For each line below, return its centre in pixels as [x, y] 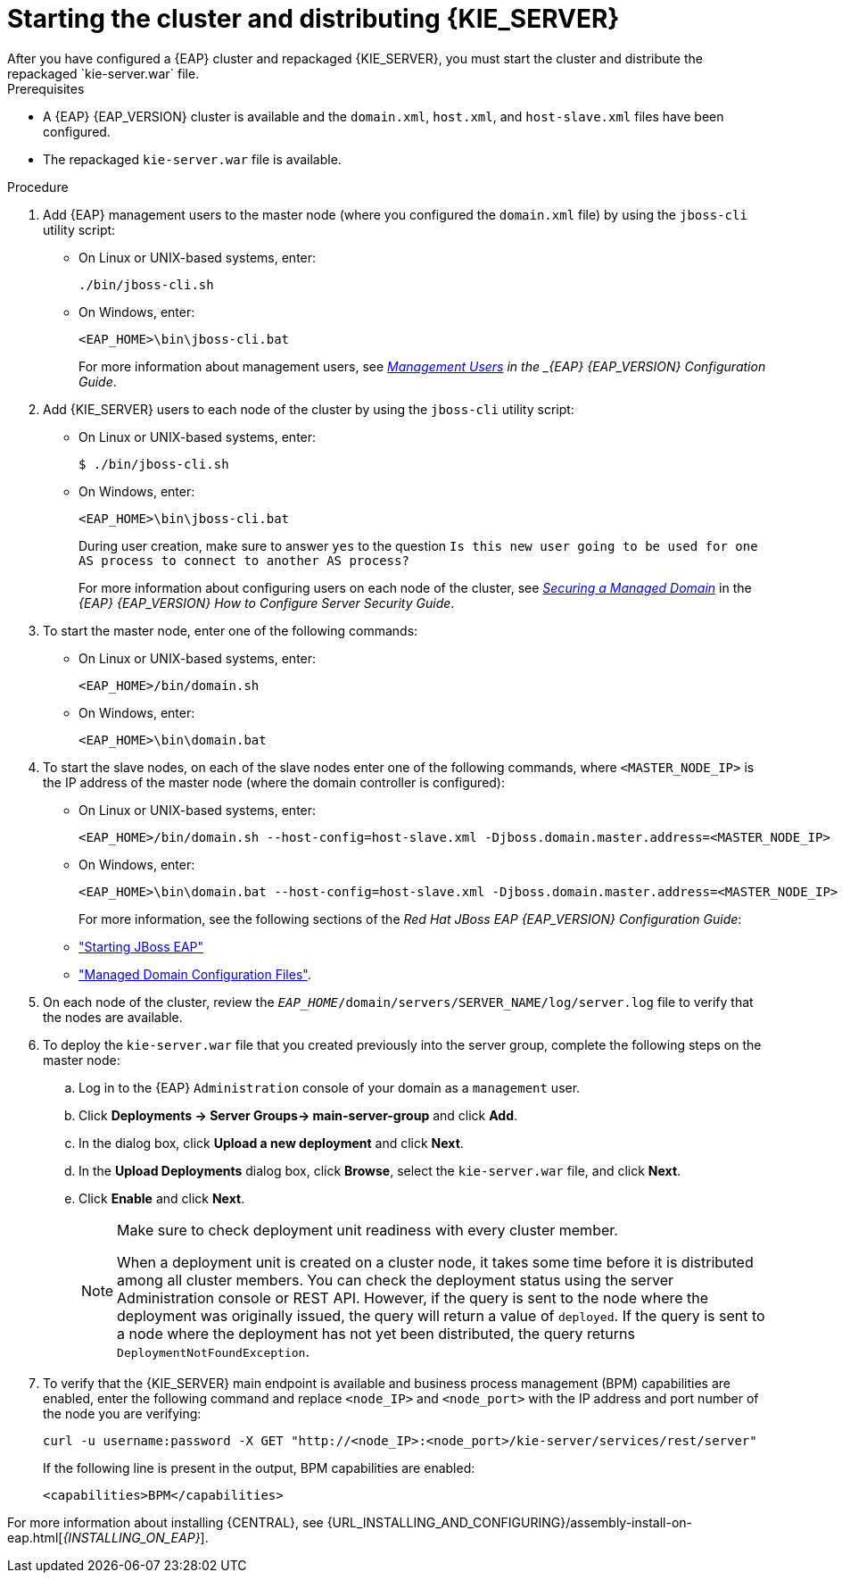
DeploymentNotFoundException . [213, 1351]
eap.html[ [35, 1537]
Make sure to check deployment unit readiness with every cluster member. [367, 1230]
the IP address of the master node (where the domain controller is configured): [274, 782]
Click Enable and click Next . [162, 1198]
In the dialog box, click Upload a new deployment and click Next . [271, 1143]
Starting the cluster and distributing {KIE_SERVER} [314, 19]
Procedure [38, 187]
